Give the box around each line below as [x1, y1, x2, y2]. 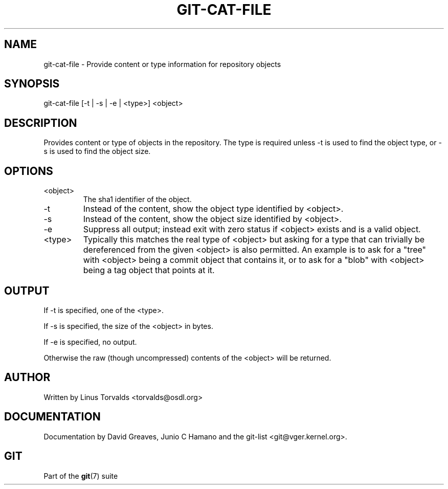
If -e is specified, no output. [43, 337, 137, 346]
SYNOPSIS [4, 77, 60, 91]
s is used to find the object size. [43, 147, 151, 156]
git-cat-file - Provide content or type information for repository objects [43, 59, 281, 69]
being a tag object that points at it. [83, 265, 215, 276]
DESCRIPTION [4, 116, 77, 129]
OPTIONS [4, 164, 53, 177]
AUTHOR [4, 371, 51, 384]
